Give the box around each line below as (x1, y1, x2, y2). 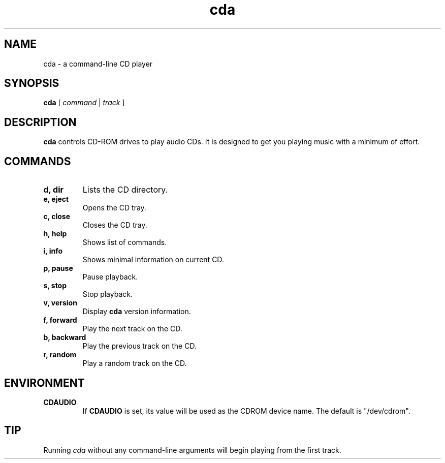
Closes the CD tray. (82, 221, 147, 230)
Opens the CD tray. (82, 203, 146, 212)
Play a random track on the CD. (82, 359, 187, 368)
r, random (43, 350, 77, 359)
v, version (43, 298, 77, 307)
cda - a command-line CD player (43, 59, 153, 68)
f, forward (43, 316, 77, 325)
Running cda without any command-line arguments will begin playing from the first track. (43, 445, 341, 454)
